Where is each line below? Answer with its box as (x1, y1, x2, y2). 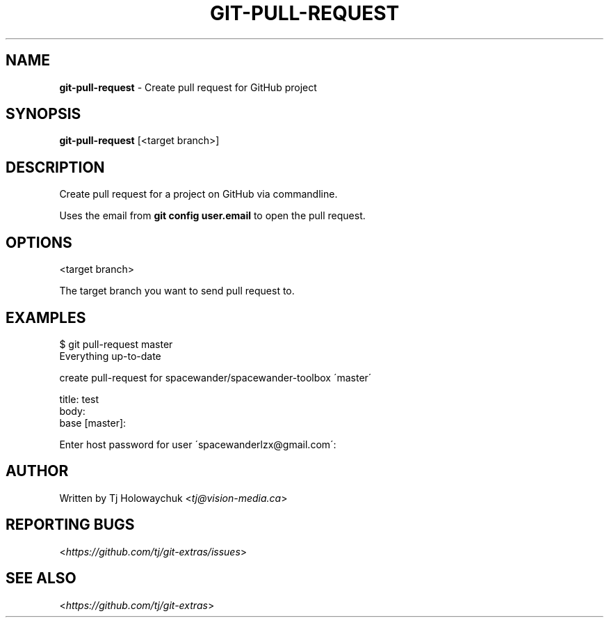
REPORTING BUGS (6, 516, 135, 534)
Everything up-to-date (59, 349, 161, 362)
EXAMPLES (6, 308, 86, 326)
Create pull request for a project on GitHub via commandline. (59, 188, 338, 200)
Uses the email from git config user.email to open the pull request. (59, 210, 366, 222)
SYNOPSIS (6, 105, 81, 123)
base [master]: (59, 416, 127, 429)
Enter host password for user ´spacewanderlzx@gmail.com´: (59, 438, 336, 450)
